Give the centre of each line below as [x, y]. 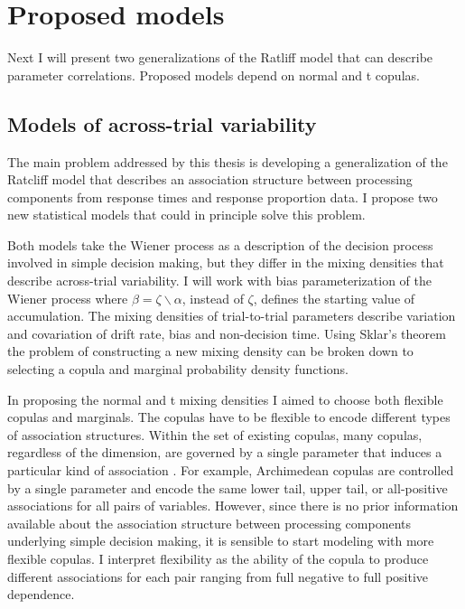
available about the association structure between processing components [209, 523]
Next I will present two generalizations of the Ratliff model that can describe [220, 57]
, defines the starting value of [334, 298]
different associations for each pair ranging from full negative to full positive [218, 576]
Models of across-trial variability [162, 123]
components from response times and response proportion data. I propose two [223, 197]
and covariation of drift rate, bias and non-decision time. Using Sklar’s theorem [227, 333]
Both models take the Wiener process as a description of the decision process [220, 244]
